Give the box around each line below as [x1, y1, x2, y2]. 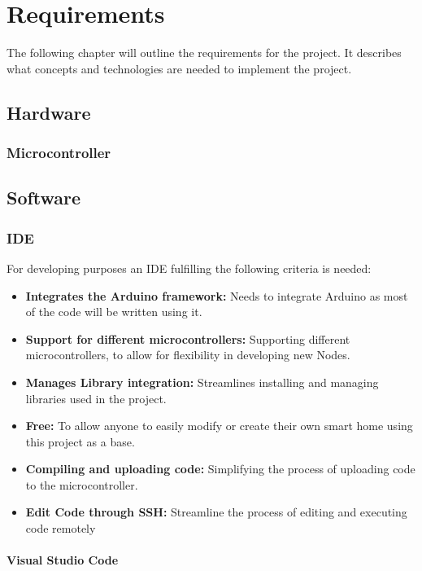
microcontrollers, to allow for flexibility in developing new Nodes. [25, 346, 350, 363]
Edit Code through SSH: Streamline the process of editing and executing [25, 503, 407, 520]
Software [7, 185, 81, 210]
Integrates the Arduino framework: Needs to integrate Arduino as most [25, 287, 408, 304]
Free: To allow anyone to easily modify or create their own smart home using [25, 417, 413, 434]
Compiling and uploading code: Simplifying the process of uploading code [25, 460, 415, 477]
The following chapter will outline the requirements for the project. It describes [7, 44, 402, 61]
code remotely [25, 520, 96, 537]
